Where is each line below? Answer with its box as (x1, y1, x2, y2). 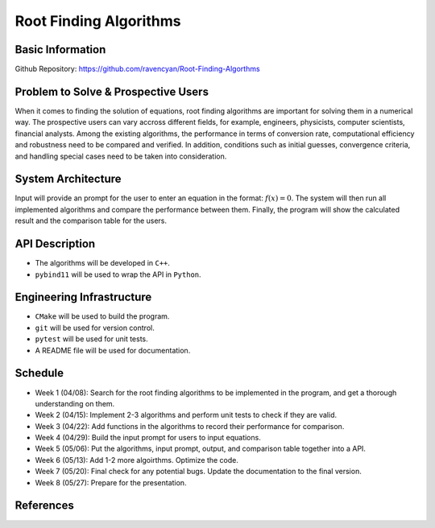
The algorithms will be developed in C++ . (35, 258, 171, 268)
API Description (14, 237, 96, 251)
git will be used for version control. (35, 323, 155, 332)
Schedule (14, 366, 64, 380)
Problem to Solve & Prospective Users (14, 85, 209, 98)
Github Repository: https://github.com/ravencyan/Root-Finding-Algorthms (14, 64, 261, 74)
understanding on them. (35, 398, 115, 408)
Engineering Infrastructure (14, 291, 152, 304)
